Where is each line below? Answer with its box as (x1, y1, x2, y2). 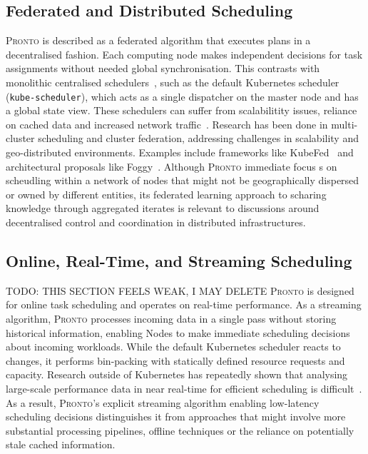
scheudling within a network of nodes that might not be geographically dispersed (6, 173, 359, 188)
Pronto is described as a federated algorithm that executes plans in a (6, 33, 311, 48)
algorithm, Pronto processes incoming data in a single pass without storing (6, 311, 337, 326)
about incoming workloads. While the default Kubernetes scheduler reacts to (6, 339, 341, 354)
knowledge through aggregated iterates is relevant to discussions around (6, 201, 320, 216)
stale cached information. (6, 437, 116, 452)
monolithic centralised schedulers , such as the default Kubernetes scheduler (6, 74, 339, 89)
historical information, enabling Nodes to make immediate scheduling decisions (6, 325, 350, 340)
